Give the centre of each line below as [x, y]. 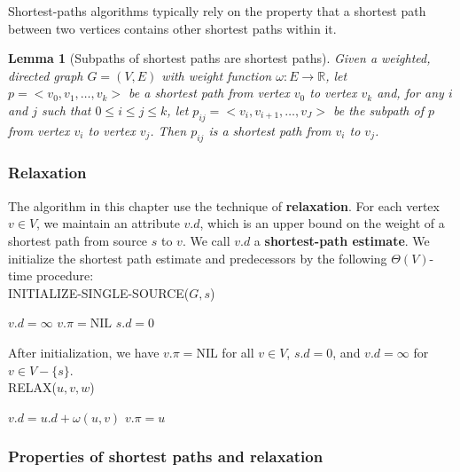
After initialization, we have [84, 352]
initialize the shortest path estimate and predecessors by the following [198, 258]
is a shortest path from [270, 130]
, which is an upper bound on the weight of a [322, 223]
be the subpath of [378, 110]
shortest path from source [78, 240]
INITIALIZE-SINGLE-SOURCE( [99, 292]
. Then [168, 130]
